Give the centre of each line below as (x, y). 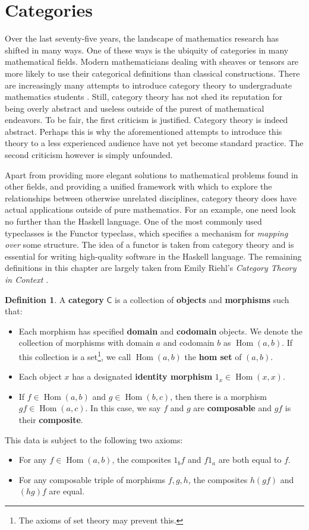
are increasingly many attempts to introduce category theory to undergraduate (149, 85)
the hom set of (213, 356)
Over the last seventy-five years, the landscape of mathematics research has (142, 38)
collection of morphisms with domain (86, 343)
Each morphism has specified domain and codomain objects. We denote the (161, 331)
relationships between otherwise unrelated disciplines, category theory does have (151, 198)
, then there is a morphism (218, 396)
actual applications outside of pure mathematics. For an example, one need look (150, 209)
